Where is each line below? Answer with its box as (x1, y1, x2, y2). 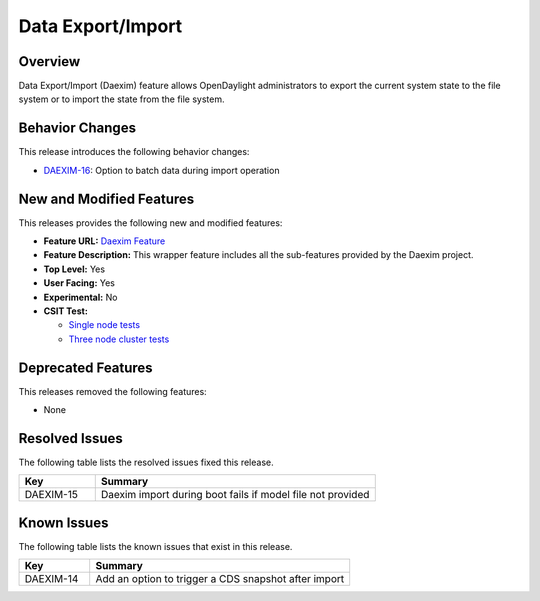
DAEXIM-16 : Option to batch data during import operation (43, 164, 280, 176)
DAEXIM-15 (24, 488, 79, 502)
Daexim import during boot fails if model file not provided (100, 488, 370, 502)
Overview (18, 53, 81, 70)
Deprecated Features (18, 359, 154, 376)
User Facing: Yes (43, 277, 115, 289)
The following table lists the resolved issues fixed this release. (18, 456, 274, 468)
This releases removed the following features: (18, 385, 207, 397)
